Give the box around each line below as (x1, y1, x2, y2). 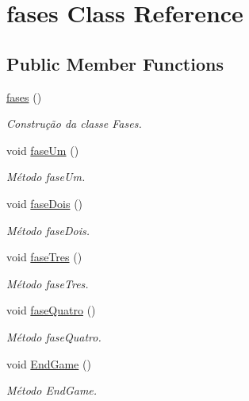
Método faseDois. (6, 222, 90, 238)
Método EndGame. (6, 382, 98, 399)
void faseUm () (6, 141, 79, 158)
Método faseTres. (6, 275, 89, 291)
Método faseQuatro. (6, 328, 102, 345)
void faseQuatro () (6, 302, 96, 318)
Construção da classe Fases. (6, 115, 142, 132)
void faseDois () (6, 195, 83, 211)
